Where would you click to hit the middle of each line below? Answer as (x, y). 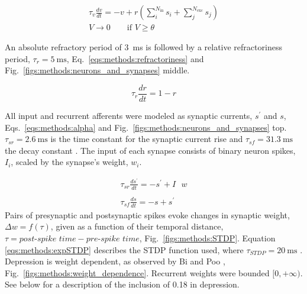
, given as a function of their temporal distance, (137, 226)
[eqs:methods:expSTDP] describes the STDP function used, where (124, 249)
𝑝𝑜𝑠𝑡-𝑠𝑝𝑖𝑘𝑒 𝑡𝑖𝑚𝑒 (48, 239)
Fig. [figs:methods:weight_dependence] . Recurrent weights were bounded (137, 272)
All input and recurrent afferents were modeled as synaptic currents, (129, 115)
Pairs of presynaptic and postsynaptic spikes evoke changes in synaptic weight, (147, 214)
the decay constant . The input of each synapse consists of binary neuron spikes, (150, 150)
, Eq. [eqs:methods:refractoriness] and (135, 58)
